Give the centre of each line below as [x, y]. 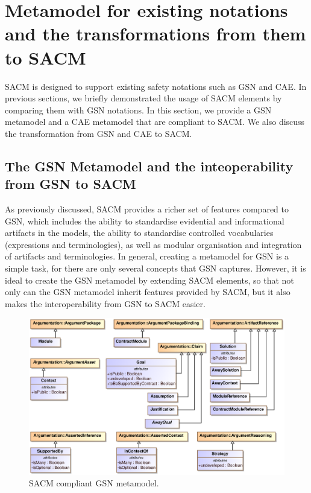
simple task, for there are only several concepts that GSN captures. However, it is [155, 268]
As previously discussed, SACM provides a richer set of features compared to [147, 209]
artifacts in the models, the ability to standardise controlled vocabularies [139, 233]
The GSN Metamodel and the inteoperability [149, 166]
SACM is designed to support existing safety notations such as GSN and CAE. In [156, 86]
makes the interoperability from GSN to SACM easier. [105, 303]
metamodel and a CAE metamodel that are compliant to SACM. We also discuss [155, 122]
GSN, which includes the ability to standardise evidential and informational [145, 221]
